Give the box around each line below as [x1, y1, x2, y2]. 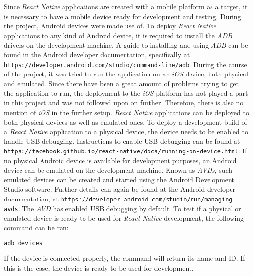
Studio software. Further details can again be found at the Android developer [4, 184, 235, 194]
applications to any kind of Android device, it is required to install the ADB [4, 30, 232, 40]
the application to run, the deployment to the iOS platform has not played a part [4, 88, 248, 98]
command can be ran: [4, 222, 69, 232]
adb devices [4, 239, 42, 247]
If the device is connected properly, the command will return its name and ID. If [4, 253, 245, 263]
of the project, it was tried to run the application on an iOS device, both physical [4, 69, 248, 79]
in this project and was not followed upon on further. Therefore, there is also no [4, 98, 244, 107]
